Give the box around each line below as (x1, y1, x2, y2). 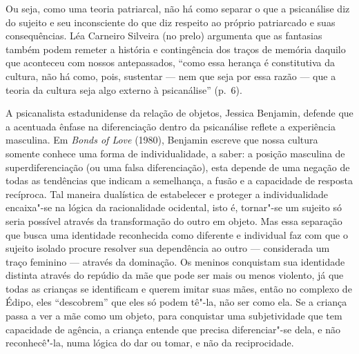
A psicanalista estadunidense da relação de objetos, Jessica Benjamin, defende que (6, 106, 353, 120)
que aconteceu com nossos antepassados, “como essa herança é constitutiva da (6, 55, 336, 70)
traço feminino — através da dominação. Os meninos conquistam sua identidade (6, 254, 345, 268)
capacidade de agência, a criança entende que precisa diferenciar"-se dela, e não (6, 322, 340, 336)
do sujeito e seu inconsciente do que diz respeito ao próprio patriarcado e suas (6, 14, 336, 29)
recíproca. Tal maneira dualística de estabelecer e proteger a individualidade (6, 186, 329, 201)
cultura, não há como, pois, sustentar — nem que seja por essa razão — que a (6, 68, 336, 83)
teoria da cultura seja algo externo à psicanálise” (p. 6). (6, 82, 242, 97)
